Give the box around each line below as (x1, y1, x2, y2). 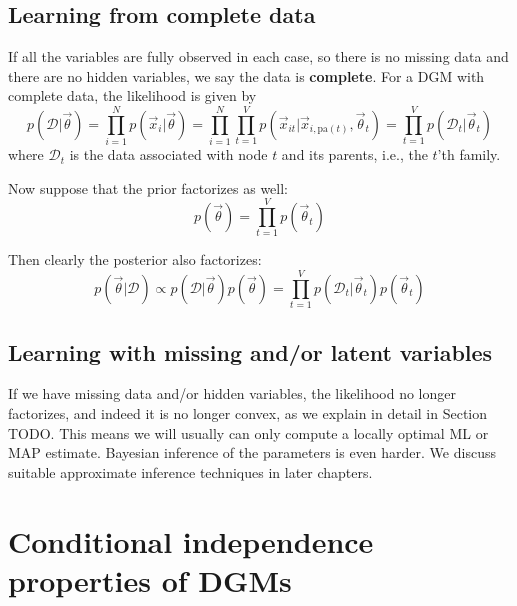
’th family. (437, 144, 501, 165)
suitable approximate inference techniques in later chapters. (8, 461, 373, 482)
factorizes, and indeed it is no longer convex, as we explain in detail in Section (8, 402, 488, 423)
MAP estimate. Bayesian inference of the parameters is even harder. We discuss (8, 442, 496, 463)
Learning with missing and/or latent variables (8, 336, 493, 367)
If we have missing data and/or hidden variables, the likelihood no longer (8, 383, 456, 404)
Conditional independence (8, 520, 374, 561)
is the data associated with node (69, 144, 268, 165)
